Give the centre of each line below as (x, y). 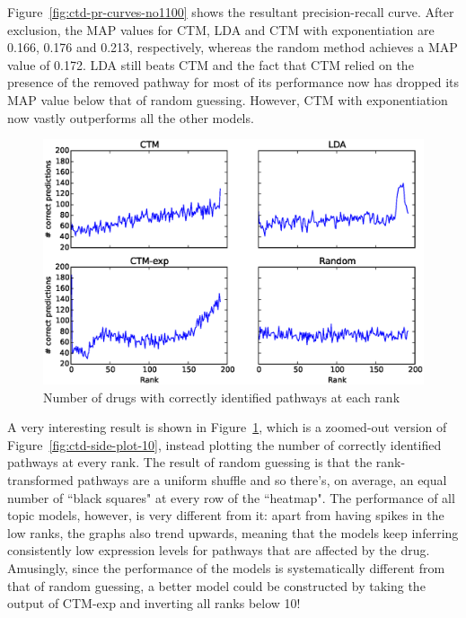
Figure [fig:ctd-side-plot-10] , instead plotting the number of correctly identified (224, 444)
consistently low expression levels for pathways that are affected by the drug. (219, 550)
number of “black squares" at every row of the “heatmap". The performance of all (231, 497)
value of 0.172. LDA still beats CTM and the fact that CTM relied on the (211, 64)
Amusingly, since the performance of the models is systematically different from (226, 567)
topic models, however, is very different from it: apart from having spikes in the (226, 515)
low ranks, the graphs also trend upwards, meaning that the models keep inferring (233, 532)
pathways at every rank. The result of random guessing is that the (190, 462)
